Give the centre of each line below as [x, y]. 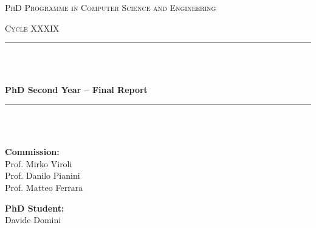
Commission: [32, 152]
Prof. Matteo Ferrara [44, 187]
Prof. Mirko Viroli [39, 163]
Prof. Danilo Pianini [43, 175]
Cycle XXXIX [32, 28]
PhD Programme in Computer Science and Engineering [111, 7]
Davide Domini [33, 220]
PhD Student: [35, 208]
